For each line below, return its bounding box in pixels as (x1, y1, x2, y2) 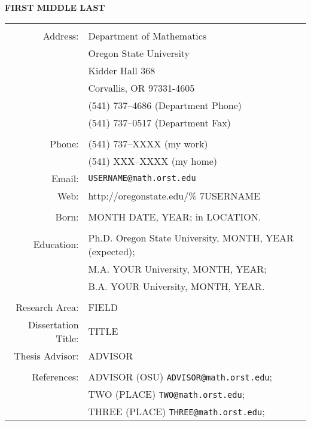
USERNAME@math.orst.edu (88, 173, 196, 183)
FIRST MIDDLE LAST (5, 1, 105, 13)
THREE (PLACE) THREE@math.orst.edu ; (88, 404, 265, 418)
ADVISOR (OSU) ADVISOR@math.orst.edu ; (88, 369, 272, 383)
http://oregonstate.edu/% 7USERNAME (88, 188, 261, 203)
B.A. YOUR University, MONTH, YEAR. (88, 279, 265, 293)
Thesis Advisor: (14, 348, 79, 362)
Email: (51, 171, 79, 185)
